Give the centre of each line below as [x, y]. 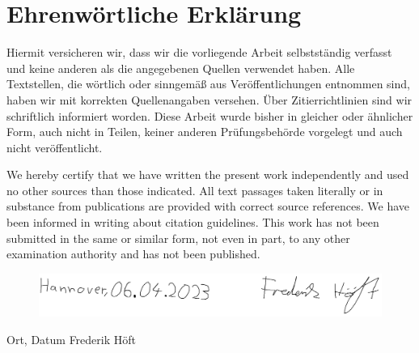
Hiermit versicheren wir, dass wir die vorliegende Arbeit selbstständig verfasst [199, 52]
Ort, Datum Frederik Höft [71, 339]
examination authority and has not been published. [133, 254]
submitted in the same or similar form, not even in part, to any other [178, 238]
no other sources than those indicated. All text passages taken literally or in [195, 190]
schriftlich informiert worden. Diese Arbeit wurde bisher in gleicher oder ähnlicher [210, 115]
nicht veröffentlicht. [55, 147]
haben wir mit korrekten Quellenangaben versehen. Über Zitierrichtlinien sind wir [209, 99]
